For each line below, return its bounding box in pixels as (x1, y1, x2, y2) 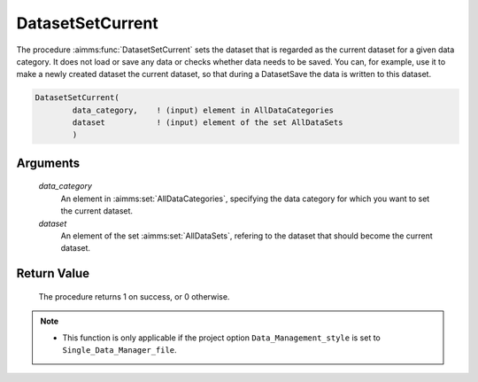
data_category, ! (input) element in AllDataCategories (72, 105, 335, 115)
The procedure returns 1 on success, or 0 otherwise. (38, 291, 230, 301)
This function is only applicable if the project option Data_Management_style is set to (62, 332, 381, 343)
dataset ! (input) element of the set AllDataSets (72, 118, 343, 128)
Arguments (16, 155, 81, 170)
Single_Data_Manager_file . (62, 345, 177, 355)
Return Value (16, 266, 90, 281)
